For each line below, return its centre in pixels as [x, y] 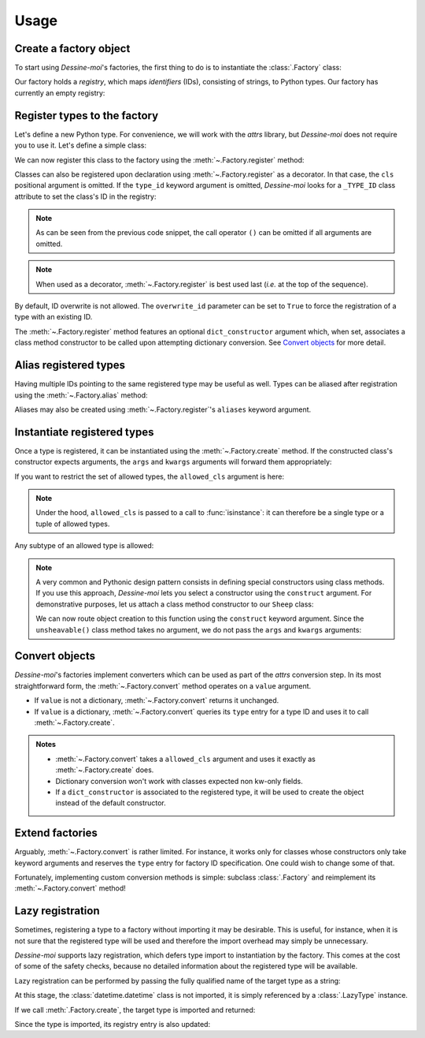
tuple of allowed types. [73, 524]
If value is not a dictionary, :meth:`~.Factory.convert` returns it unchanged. [157, 700]
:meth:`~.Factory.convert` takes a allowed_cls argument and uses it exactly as [186, 759]
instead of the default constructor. [111, 803]
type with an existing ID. [54, 317]
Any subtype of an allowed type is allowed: [84, 546]
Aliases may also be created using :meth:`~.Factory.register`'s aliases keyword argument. [163, 409]
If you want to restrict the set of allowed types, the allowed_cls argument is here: [150, 476]
